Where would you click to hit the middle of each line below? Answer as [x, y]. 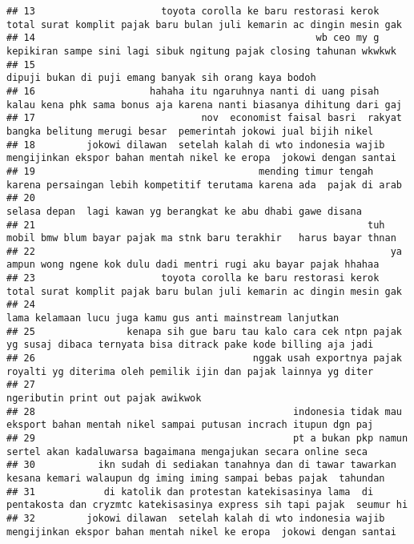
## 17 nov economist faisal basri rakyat [204, 118]
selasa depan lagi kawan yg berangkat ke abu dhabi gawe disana [184, 211]
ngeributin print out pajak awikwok [104, 399]
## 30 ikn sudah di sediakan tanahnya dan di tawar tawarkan [201, 465]
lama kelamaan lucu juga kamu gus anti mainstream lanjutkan [173, 318]
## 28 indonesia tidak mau [204, 411]
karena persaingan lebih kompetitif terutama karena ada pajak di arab [204, 185]
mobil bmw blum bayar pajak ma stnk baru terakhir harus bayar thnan [201, 238]
